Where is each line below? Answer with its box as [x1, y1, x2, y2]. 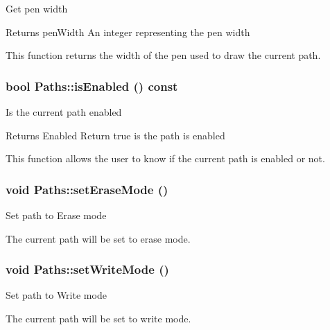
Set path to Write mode [6, 288, 107, 302]
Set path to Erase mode [6, 208, 107, 222]
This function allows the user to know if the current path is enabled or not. [6, 151, 325, 166]
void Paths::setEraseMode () [6, 180, 168, 198]
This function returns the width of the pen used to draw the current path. [6, 48, 321, 62]
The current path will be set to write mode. [6, 311, 191, 325]
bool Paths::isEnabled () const [6, 77, 178, 94]
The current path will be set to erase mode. [6, 231, 191, 245]
